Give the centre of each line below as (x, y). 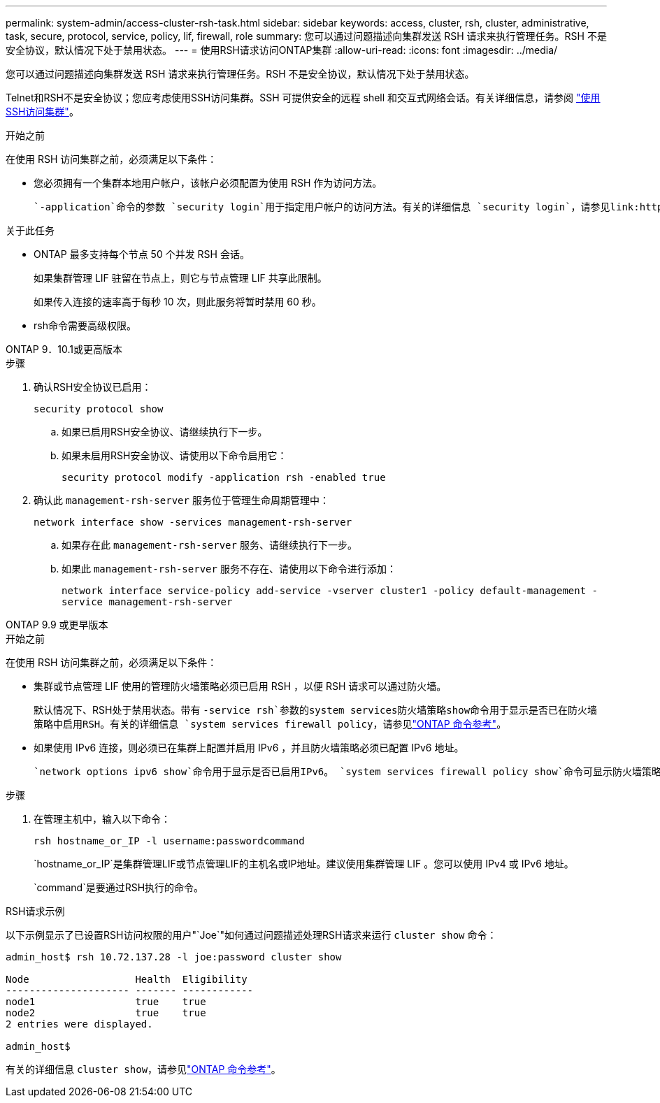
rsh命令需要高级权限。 (85, 325)
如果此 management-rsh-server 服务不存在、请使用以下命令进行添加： (229, 569)
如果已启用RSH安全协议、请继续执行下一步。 (165, 432)
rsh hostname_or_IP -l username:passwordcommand (169, 841)
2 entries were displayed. (79, 1024)
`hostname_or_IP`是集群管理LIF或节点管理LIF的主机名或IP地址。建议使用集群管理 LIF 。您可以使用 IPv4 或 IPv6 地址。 (304, 864)
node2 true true (106, 1013)
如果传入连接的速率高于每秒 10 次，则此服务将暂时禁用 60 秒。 (178, 302)
